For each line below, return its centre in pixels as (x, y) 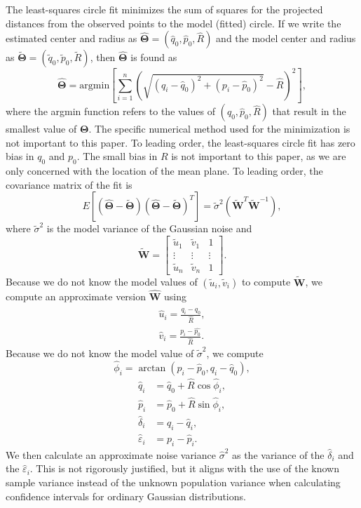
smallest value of (41, 129)
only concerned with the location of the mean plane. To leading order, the (164, 171)
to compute (266, 282)
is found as (154, 57)
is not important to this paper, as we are (259, 156)
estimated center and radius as (71, 38)
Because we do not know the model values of (102, 282)
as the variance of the (278, 454)
